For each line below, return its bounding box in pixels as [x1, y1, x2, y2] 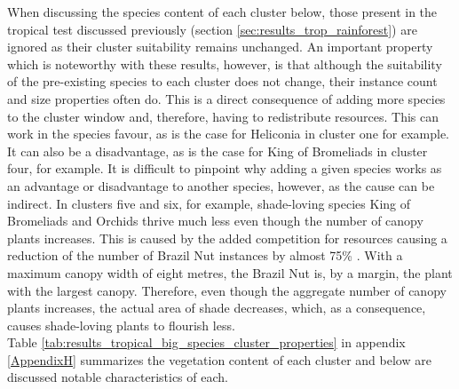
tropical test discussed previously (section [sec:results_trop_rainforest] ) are [7, 20, 417, 38]
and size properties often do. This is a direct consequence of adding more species [7, 89, 446, 107]
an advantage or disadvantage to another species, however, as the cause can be [7, 176, 435, 194]
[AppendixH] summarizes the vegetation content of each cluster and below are [7, 350, 431, 369]
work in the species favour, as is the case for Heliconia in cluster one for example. [7, 124, 449, 143]
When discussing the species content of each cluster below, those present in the [7, 3, 438, 20]
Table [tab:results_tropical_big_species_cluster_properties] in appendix [7, 333, 406, 352]
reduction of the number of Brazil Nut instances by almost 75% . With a [7, 246, 403, 265]
